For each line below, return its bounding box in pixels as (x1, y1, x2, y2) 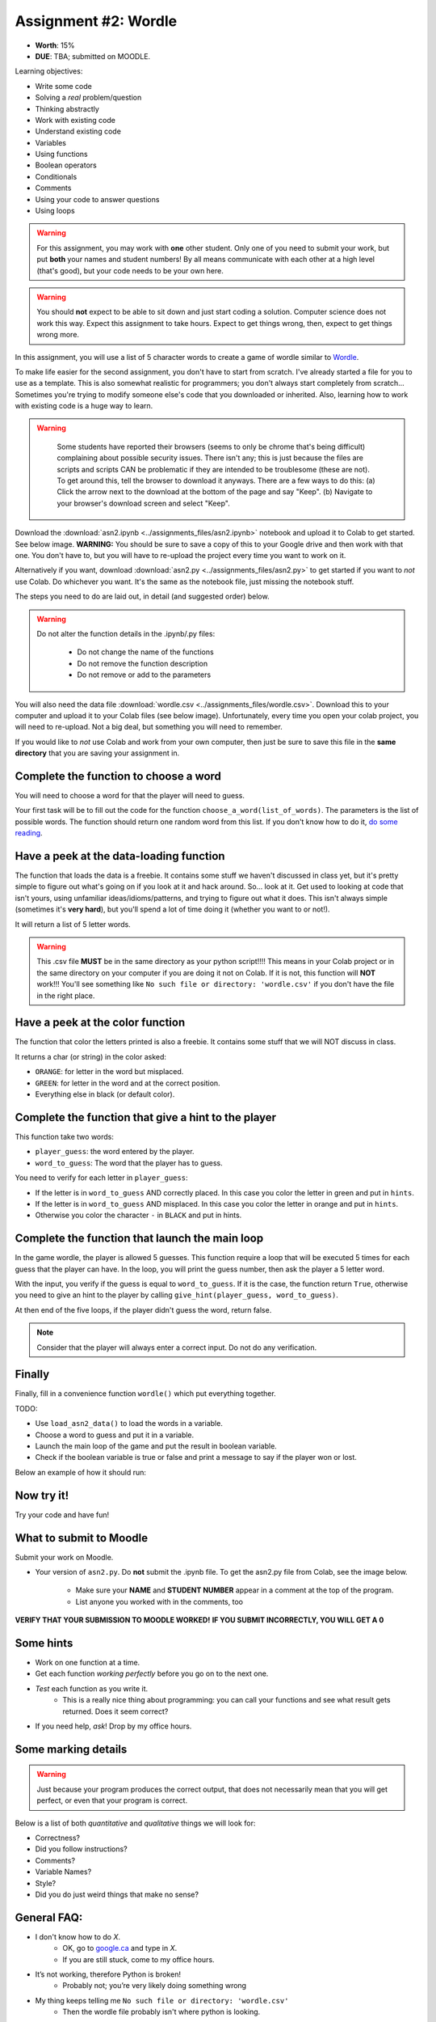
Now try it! (15, 1488, 69, 1502)
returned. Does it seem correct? (62, 1707, 169, 1716)
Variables (35, 137, 66, 147)
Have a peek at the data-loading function (15, 849, 225, 863)
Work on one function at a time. (35, 1658, 140, 1668)
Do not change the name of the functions (77, 647, 214, 657)
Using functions (35, 150, 88, 159)
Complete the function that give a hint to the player (15, 1110, 277, 1124)
